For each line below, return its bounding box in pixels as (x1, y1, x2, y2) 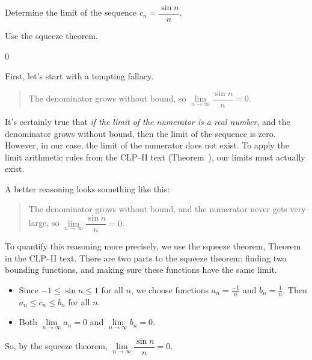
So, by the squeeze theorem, (5, 340, 108, 352)
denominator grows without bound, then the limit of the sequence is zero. (5, 127, 276, 139)
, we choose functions (130, 283, 209, 296)
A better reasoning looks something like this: (5, 182, 170, 195)
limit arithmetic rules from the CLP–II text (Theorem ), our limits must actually (5, 150, 305, 163)
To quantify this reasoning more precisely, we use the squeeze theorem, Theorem (5, 240, 301, 252)
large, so (28, 216, 60, 229)
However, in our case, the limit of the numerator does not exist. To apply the (5, 139, 289, 151)
